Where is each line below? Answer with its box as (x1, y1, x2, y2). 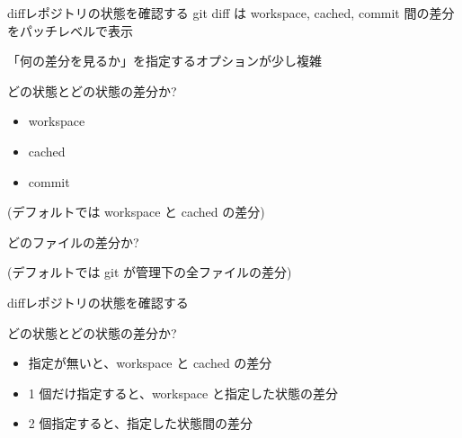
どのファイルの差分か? (7, 232, 139, 251)
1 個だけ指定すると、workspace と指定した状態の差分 (28, 383, 338, 402)
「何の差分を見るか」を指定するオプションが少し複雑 (7, 51, 322, 70)
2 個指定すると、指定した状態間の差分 (28, 414, 253, 433)
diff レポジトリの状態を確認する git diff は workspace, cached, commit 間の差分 (7, 4, 455, 22)
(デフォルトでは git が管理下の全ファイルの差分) (7, 263, 292, 282)
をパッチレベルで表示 (7, 21, 133, 40)
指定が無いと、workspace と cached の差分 (28, 353, 272, 372)
